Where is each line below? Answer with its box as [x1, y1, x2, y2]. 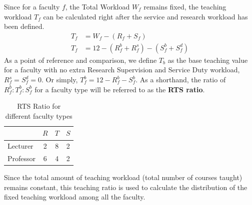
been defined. [4, 21, 44, 31]
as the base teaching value [167, 54, 248, 65]
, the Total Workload [65, 1, 130, 11]
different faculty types [5, 110, 72, 121]
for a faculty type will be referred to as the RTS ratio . [34, 84, 205, 94]
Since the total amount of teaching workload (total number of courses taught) [4, 172, 242, 183]
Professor [7, 153, 36, 164]
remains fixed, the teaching [143, 1, 226, 11]
